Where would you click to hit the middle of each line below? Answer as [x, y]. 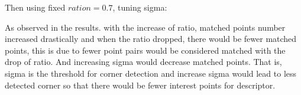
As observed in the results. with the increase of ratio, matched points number [145, 27]
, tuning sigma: [140, 7]
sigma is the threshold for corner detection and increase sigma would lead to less [151, 73]
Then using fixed [35, 7]
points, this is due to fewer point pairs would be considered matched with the [145, 50]
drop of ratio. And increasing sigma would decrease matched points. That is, [143, 62]
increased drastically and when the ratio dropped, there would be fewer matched [151, 39]
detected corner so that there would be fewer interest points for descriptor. [140, 85]
